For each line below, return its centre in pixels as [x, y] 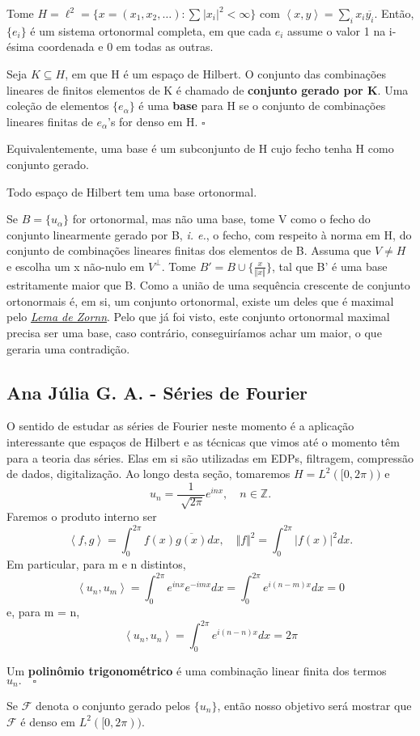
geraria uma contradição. [68, 348]
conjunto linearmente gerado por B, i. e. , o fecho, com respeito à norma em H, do [209, 234]
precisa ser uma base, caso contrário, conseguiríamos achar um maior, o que [194, 333]
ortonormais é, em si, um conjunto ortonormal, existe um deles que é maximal [200, 300]
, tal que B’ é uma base [329, 266]
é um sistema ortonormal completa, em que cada [151, 30]
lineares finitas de [50, 121]
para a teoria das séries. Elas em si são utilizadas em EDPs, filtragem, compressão [210, 457]
